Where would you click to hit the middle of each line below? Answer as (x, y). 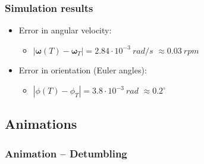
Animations (41, 124)
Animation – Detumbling (66, 153)
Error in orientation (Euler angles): (83, 70)
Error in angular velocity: (65, 30)
